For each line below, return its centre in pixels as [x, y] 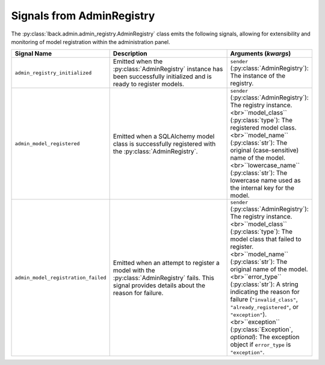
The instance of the [258, 75]
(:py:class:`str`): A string [264, 284]
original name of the [258, 269]
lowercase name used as [265, 181]
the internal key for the [262, 188]
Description [130, 54]
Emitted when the [138, 61]
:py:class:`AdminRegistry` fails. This [164, 278]
